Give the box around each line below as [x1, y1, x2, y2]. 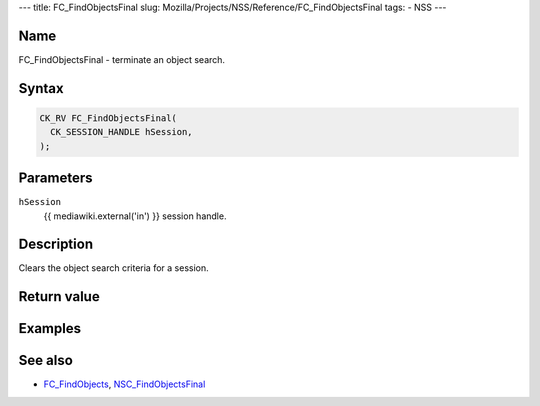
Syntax [18, 80, 64, 97]
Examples [18, 320, 82, 337]
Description [18, 236, 94, 253]
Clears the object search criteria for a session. [18, 262, 209, 274]
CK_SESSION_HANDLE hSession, [50, 126, 194, 138]
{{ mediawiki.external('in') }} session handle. [43, 210, 227, 222]
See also [18, 352, 74, 369]
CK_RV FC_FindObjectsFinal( [39, 112, 177, 124]
